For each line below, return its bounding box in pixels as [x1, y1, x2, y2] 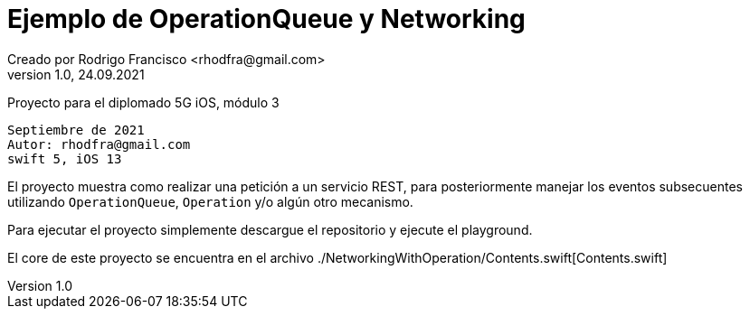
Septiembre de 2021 [7, 122, 145, 137]
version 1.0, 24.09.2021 [7, 66, 145, 82]
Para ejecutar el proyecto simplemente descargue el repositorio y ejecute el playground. [7, 221, 533, 237]
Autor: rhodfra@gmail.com [7, 136, 191, 152]
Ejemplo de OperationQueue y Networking [7, 4, 526, 34]
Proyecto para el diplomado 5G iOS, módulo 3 [7, 94, 280, 110]
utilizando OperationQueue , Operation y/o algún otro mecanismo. [7, 193, 413, 209]
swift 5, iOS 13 [7, 151, 122, 166]
